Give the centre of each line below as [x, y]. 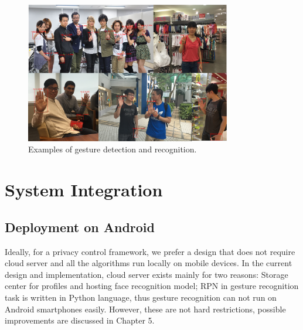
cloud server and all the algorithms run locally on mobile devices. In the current [149, 263]
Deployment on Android [80, 227]
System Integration [84, 190]
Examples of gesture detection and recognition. [113, 149]
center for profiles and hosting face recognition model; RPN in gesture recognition [152, 286]
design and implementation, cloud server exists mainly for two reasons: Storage [147, 274]
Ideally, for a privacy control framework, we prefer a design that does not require [150, 251]
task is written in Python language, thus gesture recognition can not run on [141, 297]
